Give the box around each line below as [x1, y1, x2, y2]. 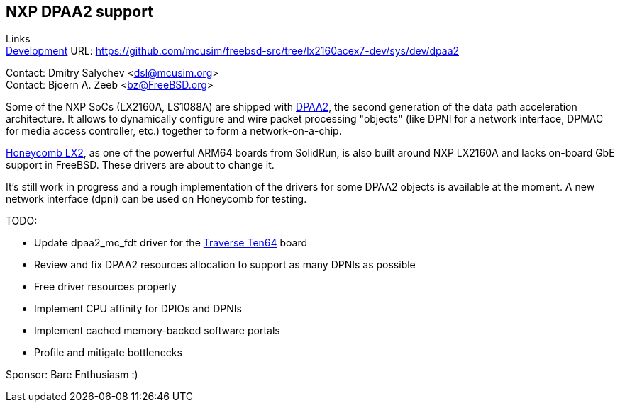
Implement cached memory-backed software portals [34, 324, 280, 337]
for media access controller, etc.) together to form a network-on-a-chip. [6, 125, 342, 137]
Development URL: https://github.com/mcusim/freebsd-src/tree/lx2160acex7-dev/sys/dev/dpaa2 [6, 45, 460, 57]
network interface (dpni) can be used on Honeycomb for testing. [6, 193, 307, 205]
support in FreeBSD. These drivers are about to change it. [6, 159, 275, 171]
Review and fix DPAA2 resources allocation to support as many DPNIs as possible [34, 259, 416, 271]
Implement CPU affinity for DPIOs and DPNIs [34, 302, 242, 315]
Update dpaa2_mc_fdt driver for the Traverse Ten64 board [34, 237, 308, 249]
